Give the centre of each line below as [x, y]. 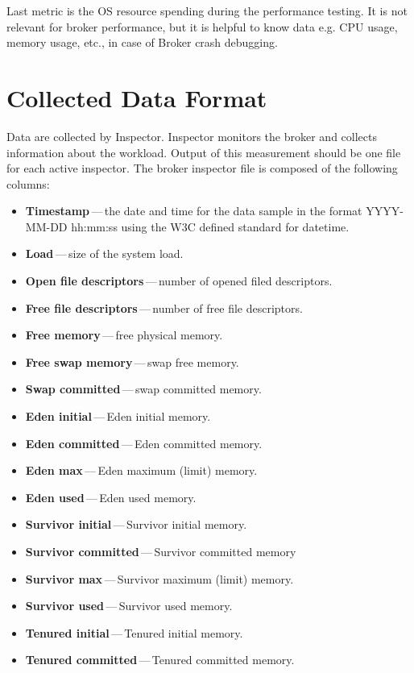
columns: [28, 183]
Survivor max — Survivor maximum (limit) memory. [159, 578]
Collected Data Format [137, 97]
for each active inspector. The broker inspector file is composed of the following [202, 168]
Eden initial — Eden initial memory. [118, 416]
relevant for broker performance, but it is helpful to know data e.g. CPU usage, [202, 26]
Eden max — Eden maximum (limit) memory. [141, 470]
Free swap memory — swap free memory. [132, 361]
